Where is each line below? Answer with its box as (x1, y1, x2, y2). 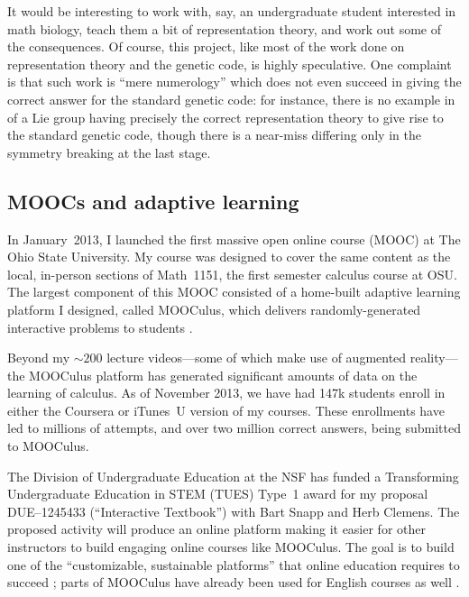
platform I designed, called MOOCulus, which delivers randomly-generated (7, 299, 421, 318)
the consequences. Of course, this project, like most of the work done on (7, 37, 405, 56)
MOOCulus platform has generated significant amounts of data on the (29, 365, 418, 384)
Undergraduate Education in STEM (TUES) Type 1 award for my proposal (7, 484, 428, 503)
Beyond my (7, 348, 70, 367)
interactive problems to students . (7, 317, 193, 336)
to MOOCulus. (7, 436, 89, 455)
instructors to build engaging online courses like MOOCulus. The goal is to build (7, 537, 455, 556)
